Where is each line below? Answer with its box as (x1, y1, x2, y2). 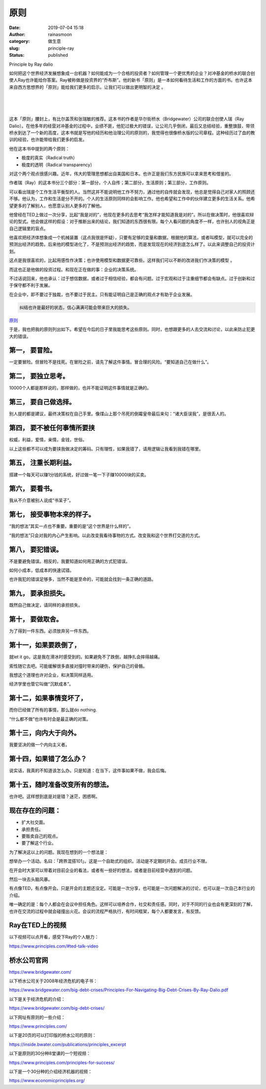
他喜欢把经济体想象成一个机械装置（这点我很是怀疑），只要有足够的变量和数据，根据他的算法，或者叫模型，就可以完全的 (9, 235, 253, 241)
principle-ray (48, 45, 74, 51)
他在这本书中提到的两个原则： (9, 145, 70, 151)
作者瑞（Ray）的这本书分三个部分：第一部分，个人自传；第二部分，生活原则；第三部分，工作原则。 (9, 180, 211, 186)
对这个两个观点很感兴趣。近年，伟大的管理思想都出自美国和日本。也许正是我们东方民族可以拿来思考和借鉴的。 (9, 171, 233, 176)
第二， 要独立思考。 (9, 372, 69, 381)
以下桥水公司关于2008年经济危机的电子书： (9, 978, 98, 984)
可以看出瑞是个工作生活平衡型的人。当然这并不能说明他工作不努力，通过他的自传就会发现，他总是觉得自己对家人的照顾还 (9, 189, 255, 195)
